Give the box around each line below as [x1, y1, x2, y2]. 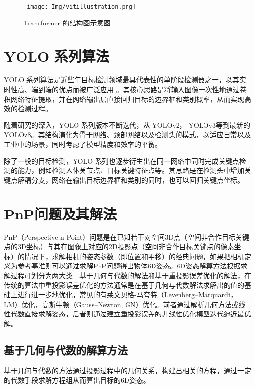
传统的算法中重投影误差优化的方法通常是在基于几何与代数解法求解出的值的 [4, 280, 244, 290]
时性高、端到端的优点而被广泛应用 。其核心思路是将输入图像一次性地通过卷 [4, 84, 247, 94]
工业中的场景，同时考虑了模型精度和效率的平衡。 [4, 139, 162, 149]
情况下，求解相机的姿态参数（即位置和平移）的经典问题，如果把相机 [24, 251, 244, 261]
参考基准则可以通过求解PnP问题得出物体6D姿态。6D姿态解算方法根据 [17, 261, 241, 271]
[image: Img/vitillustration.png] [24, 3, 136, 10]
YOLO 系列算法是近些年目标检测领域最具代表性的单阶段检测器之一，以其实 [4, 74, 246, 85]
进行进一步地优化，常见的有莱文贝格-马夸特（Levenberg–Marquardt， [17, 290, 238, 299]
